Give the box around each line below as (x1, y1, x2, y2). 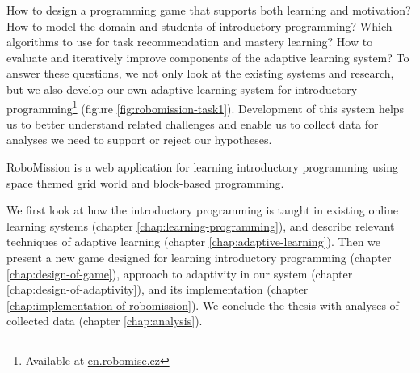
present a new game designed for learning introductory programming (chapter (6, 248, 392, 265)
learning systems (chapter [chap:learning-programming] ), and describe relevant (6, 217, 395, 234)
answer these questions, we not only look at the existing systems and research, (6, 65, 394, 82)
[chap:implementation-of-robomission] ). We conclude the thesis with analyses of (6, 296, 399, 313)
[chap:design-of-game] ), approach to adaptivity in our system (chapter (6, 265, 353, 282)
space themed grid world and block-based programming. (6, 174, 284, 191)
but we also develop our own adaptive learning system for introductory (6, 80, 358, 97)
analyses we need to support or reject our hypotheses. (6, 131, 272, 148)
